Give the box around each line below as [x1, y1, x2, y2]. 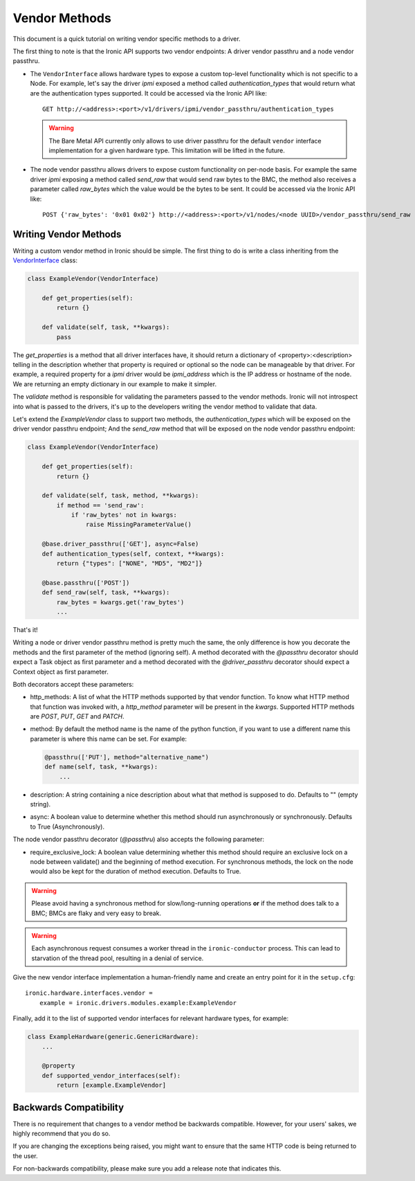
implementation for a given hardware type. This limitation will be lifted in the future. [48, 146, 285, 155]
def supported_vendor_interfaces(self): [41, 1072, 181, 1079]
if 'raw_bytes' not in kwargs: [71, 511, 178, 519]
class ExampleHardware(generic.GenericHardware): [27, 1033, 199, 1041]
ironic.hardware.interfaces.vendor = [25, 989, 154, 997]
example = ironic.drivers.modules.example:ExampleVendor [39, 999, 237, 1007]
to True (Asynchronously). [30, 822, 105, 831]
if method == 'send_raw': [56, 501, 145, 509]
